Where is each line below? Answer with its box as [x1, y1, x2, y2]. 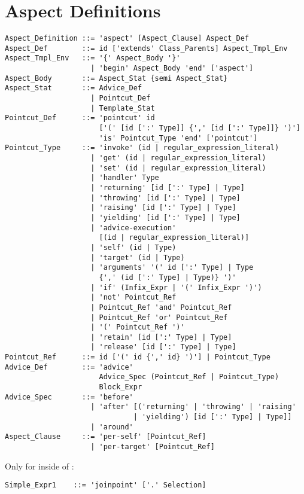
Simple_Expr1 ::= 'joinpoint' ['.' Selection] [5, 481, 206, 490]
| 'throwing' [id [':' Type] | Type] [90, 193, 241, 202]
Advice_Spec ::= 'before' [5, 392, 133, 401]
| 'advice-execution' [90, 223, 177, 232]
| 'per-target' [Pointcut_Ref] [90, 443, 215, 452]
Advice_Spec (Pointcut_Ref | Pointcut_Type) [99, 373, 279, 382]
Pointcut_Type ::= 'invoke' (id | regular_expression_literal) [5, 144, 279, 153]
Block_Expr [99, 383, 142, 392]
